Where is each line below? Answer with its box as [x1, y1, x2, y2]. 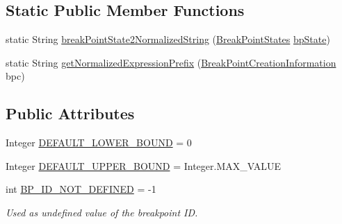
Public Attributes [6, 103, 135, 124]
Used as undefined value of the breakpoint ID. [6, 205, 198, 219]
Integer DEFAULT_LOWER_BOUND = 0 [6, 135, 192, 150]
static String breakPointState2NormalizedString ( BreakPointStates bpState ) [6, 32, 330, 46]
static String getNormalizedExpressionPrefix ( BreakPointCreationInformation [6, 55, 336, 69]
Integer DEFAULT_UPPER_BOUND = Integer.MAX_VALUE [6, 158, 282, 173]
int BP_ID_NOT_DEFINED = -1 [6, 182, 156, 196]
